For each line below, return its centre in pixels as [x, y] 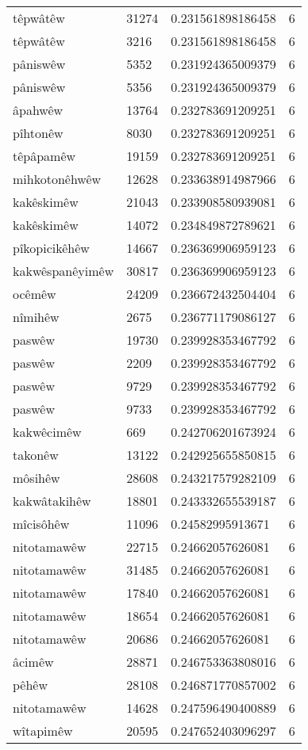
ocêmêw [35, 294]
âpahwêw [38, 110]
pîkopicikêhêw [51, 248]
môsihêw [37, 478]
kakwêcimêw [47, 432]
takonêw [36, 455]
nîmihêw [36, 317]
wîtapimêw [43, 731]
